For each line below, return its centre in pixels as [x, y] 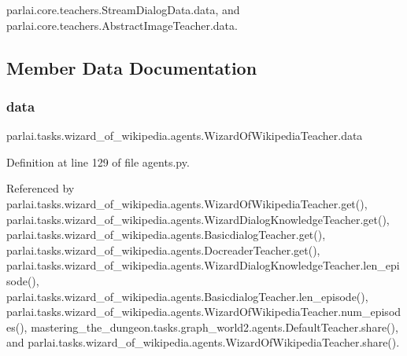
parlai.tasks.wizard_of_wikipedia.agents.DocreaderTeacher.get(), [163, 250]
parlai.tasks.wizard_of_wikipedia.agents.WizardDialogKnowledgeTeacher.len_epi [203, 265]
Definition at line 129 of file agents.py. [98, 161]
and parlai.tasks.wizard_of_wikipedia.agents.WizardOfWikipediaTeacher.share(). [203, 342]
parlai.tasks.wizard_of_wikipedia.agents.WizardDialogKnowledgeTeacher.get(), [198, 219]
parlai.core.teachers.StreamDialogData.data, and [123, 9]
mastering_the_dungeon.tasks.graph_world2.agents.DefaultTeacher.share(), [215, 327]
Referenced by [41, 188]
